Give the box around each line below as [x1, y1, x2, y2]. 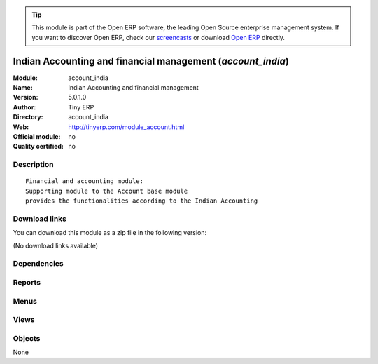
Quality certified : [13, 142, 64, 151]
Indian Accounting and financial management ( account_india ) [13, 55, 290, 67]
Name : [13, 83, 33, 92]
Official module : [13, 133, 61, 141]
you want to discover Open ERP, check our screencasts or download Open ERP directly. [31, 33, 285, 41]
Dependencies [13, 259, 64, 269]
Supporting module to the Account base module [25, 187, 188, 195]
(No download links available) [13, 241, 98, 250]
